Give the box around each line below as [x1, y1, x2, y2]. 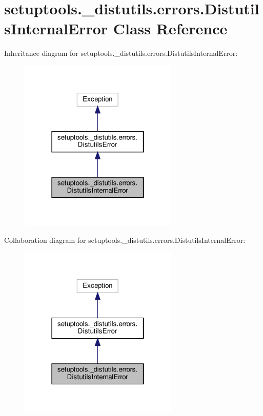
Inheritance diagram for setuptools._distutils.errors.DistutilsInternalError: [4, 48, 238, 58]
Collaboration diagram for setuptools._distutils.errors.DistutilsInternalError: [4, 234, 246, 245]
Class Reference [113, 18, 228, 39]
